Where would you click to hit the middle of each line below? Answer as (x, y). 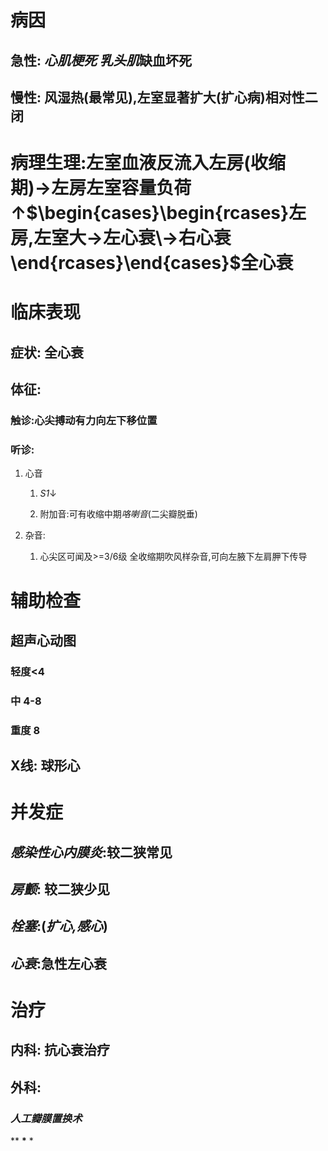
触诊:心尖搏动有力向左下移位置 (84, 421)
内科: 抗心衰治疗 (60, 1050)
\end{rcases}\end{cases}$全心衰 (152, 263)
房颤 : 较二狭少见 (60, 889)
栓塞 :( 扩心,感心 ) (59, 926)
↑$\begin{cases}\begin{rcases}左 (158, 213)
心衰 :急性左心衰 (59, 963)
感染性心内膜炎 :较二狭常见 (91, 852)
